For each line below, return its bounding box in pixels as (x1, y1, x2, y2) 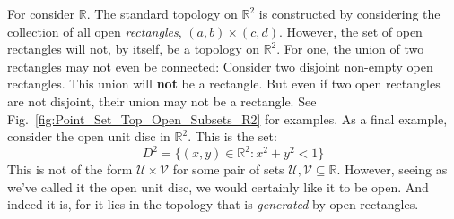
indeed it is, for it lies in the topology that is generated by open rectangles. (7, 195, 419, 214)
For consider (7, 4, 75, 22)
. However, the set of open (278, 21, 423, 40)
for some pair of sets (172, 160, 284, 179)
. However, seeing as (336, 160, 448, 179)
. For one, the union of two (276, 39, 424, 58)
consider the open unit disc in (7, 127, 170, 146)
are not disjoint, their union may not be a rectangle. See (7, 91, 317, 110)
